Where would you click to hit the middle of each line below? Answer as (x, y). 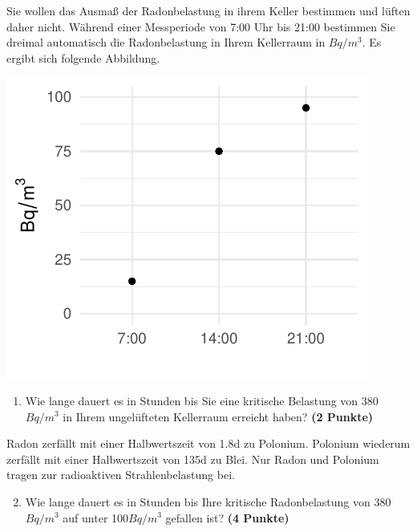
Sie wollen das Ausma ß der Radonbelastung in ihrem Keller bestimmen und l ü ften (208, 10)
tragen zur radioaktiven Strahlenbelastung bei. (121, 475)
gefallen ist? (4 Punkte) (227, 517)
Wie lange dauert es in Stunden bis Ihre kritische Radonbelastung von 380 (208, 501)
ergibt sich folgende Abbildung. (83, 57)
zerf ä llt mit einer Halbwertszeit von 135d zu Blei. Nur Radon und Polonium (193, 459)
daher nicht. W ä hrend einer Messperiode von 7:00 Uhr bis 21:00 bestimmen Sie (201, 26)
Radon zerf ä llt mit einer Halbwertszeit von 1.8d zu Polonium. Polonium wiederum (208, 443)
